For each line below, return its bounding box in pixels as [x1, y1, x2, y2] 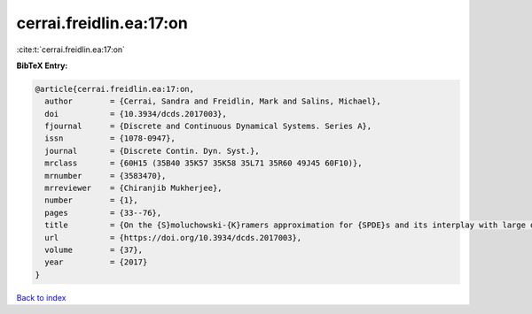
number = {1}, [44, 195, 139, 205]
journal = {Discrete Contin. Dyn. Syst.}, [44, 146, 261, 156]
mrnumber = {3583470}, [44, 171, 167, 180]
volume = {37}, [44, 245, 144, 255]
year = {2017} [44, 257, 148, 267]
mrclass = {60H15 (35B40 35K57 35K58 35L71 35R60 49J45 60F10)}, [44, 158, 363, 168]
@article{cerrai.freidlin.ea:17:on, [35, 84, 195, 94]
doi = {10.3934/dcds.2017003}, [44, 109, 228, 119]
